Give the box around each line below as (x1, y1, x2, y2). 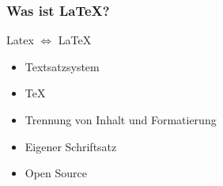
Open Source (25, 165, 88, 181)
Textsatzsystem (25, 58, 100, 74)
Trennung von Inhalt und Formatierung (25, 112, 217, 127)
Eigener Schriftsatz (25, 138, 117, 154)
